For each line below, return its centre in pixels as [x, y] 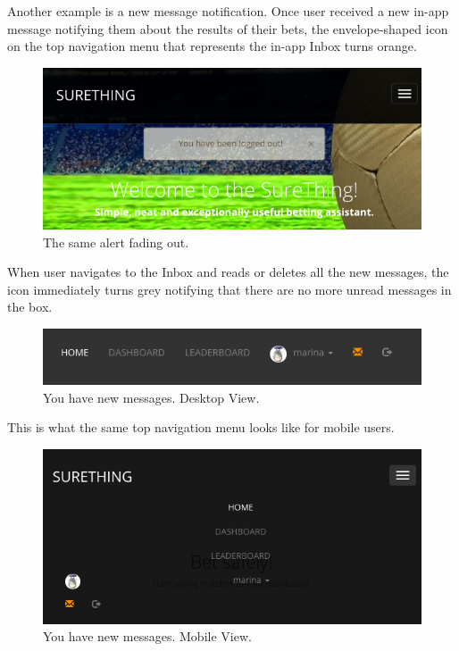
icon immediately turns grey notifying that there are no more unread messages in [229, 289]
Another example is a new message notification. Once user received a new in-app [228, 11]
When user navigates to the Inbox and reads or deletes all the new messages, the [228, 272]
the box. [30, 307]
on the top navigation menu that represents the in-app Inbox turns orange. [212, 46]
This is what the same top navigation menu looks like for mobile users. [201, 427]
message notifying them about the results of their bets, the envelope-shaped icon [228, 28]
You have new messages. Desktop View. [151, 397]
